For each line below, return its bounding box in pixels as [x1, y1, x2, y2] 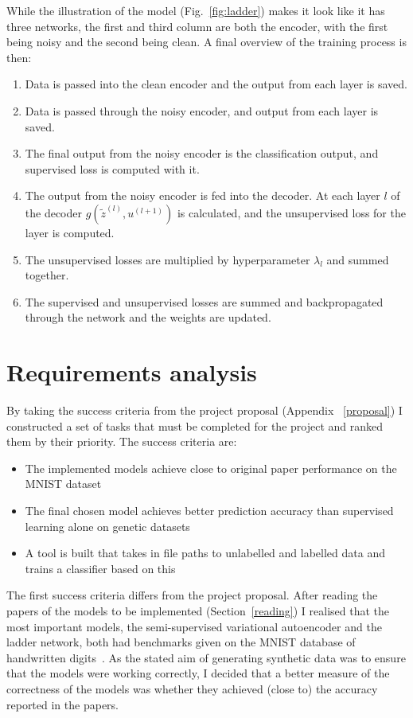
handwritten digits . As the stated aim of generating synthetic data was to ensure [6, 649, 406, 665]
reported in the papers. [6, 696, 119, 712]
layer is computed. [25, 224, 115, 240]
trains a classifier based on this [25, 560, 176, 576]
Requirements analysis [6, 356, 257, 388]
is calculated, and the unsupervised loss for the [177, 204, 406, 220]
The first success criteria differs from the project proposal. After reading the [6, 587, 378, 603]
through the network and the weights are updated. [25, 309, 271, 326]
